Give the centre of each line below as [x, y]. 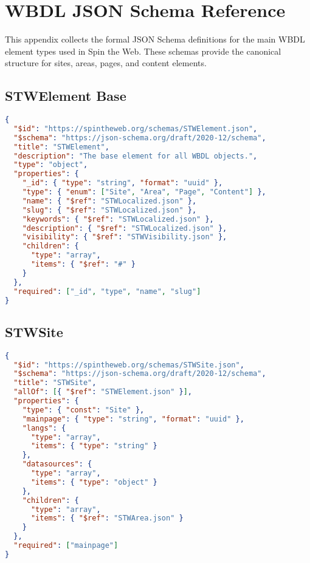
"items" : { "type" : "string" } [94, 446]
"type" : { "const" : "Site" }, [83, 410]
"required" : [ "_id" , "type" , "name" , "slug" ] [107, 291]
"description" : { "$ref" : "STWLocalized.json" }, [125, 228]
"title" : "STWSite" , [55, 383]
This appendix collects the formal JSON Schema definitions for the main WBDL [155, 39]
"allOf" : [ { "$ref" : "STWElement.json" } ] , [103, 392]
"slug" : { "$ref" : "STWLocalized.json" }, [109, 210]
